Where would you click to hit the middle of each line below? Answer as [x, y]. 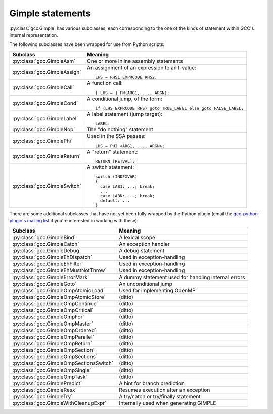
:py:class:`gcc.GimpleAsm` [44, 61]
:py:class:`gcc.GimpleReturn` [47, 156]
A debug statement [142, 250]
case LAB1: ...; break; [128, 186]
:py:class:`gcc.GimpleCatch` [46, 244]
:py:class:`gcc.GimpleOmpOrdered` [54, 330]
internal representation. [34, 35]
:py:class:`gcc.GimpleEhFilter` [48, 264]
